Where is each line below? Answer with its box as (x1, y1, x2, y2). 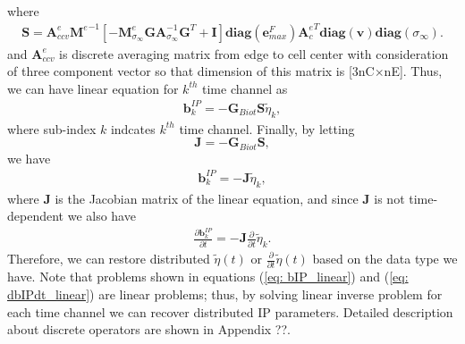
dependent (7, 206, 64, 225)
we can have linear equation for (7, 79, 179, 97)
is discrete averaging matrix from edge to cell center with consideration (59, 44, 449, 63)
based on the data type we (312, 249, 458, 267)
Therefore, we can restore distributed (7, 249, 210, 267)
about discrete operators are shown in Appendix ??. (7, 320, 291, 339)
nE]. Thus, (384, 62, 443, 80)
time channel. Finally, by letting (179, 119, 355, 138)
